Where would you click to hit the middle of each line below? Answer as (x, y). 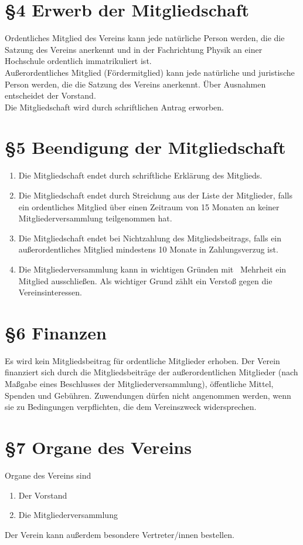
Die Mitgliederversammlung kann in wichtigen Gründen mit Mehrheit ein (152, 269)
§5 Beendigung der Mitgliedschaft (145, 147)
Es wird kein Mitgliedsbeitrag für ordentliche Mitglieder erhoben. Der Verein (142, 360)
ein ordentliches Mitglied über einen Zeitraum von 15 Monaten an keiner (149, 206)
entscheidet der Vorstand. (50, 95)
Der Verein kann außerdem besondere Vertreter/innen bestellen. (120, 534)
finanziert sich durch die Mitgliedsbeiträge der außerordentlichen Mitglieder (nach (151, 372)
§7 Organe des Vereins (98, 447)
